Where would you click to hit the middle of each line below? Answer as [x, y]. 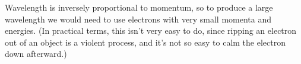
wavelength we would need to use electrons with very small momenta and [138, 19]
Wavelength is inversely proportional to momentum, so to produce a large [139, 7]
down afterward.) [36, 54]
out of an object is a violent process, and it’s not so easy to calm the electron [145, 42]
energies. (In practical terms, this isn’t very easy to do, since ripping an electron [151, 31]
